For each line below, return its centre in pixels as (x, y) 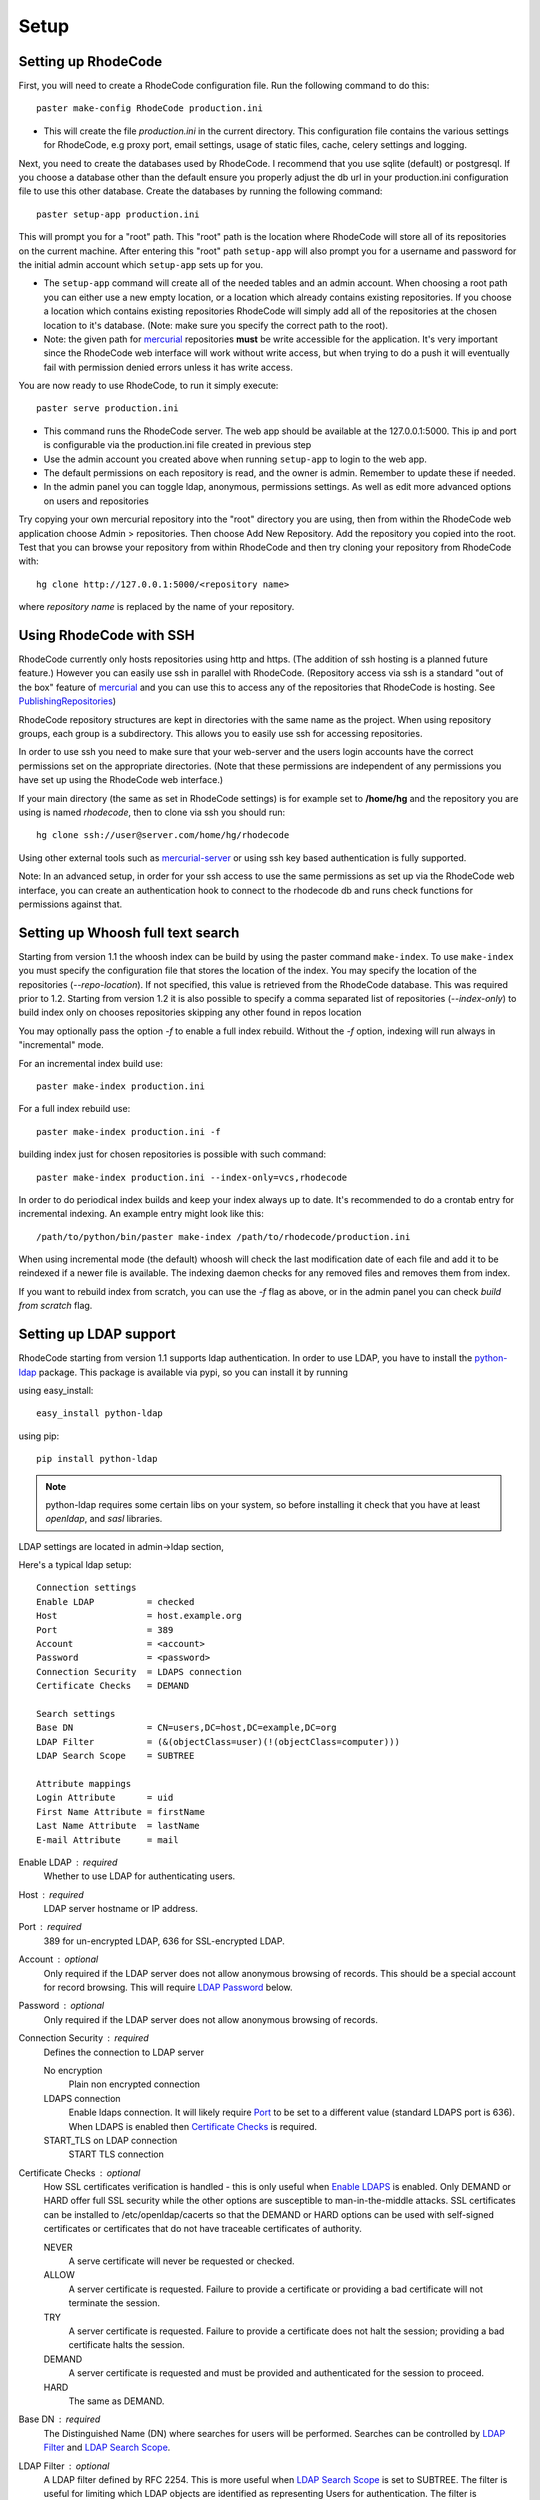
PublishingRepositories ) (67, 701)
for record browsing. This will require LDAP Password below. (168, 1987)
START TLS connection (116, 2154)
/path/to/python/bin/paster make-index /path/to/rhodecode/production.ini (223, 1236)
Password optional (61, 2006)
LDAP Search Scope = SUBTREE (115, 1756)
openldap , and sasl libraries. (104, 1519)
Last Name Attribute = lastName (118, 1826)
